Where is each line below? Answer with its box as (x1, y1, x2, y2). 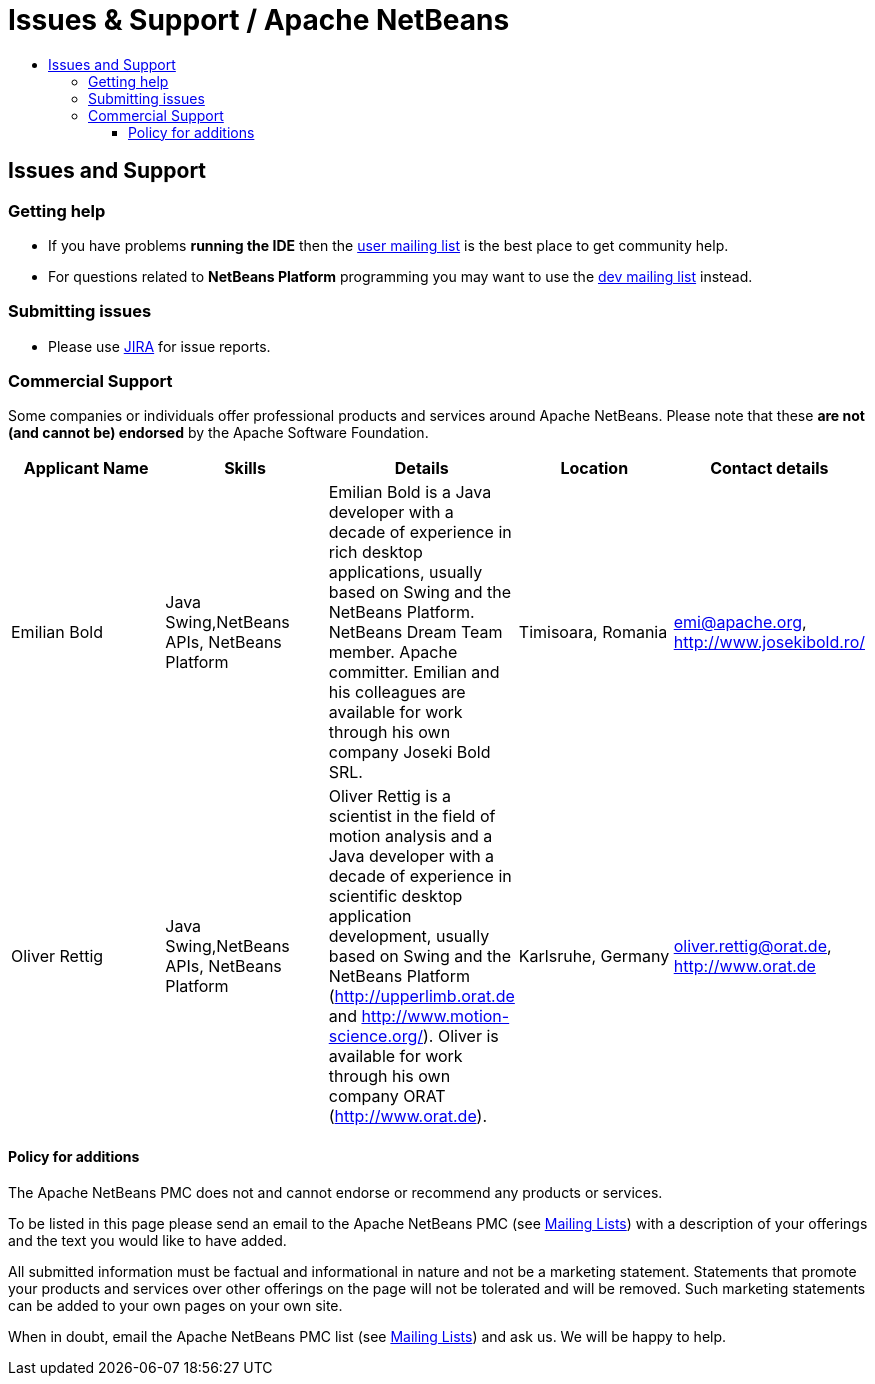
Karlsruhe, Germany (518, 946, 670, 967)
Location (560, 458, 629, 479)
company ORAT (328, 1086, 446, 1107)
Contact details (710, 458, 829, 479)
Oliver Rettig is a (328, 786, 452, 807)
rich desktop (328, 542, 423, 563)
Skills (224, 458, 266, 479)
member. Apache (328, 642, 458, 663)
